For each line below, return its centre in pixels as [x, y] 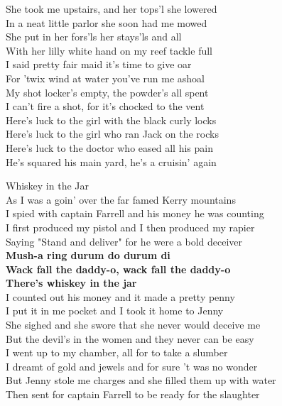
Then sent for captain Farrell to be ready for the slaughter [133, 394]
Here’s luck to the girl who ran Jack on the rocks [112, 134]
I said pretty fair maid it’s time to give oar [99, 64]
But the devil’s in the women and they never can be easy [130, 338]
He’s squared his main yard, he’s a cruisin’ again [111, 161]
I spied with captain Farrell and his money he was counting [135, 213]
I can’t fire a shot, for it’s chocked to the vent [105, 106]
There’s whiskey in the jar [71, 283]
